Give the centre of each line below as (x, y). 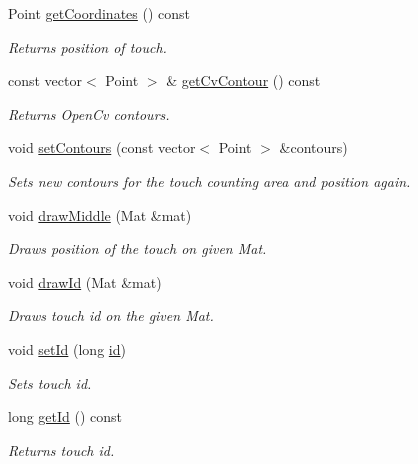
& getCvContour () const (243, 80)
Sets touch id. (50, 382)
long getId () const (65, 416)
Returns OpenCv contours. (89, 113)
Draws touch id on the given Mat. (111, 315)
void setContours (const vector (102, 147)
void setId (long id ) (67, 348)
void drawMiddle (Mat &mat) (100, 214)
